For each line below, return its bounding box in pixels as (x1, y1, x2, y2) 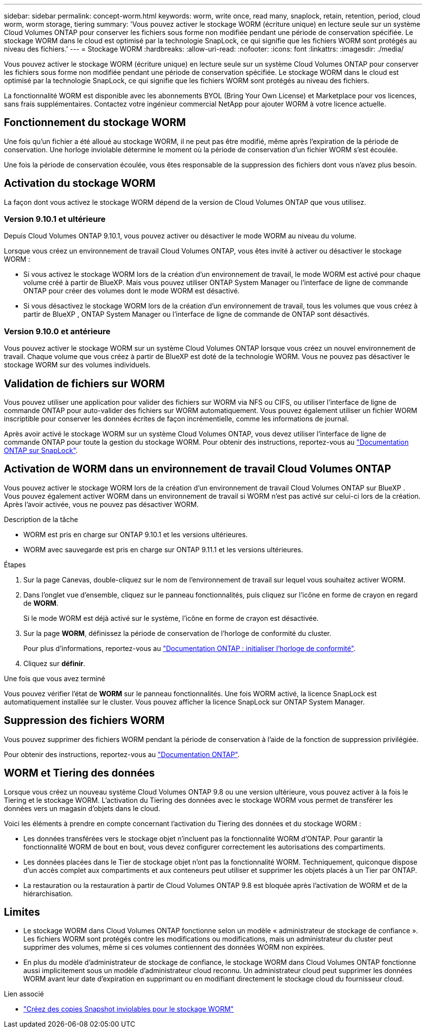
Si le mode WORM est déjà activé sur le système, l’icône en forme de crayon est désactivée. (23, 614, 319, 622)
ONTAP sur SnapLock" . (4, 446, 78, 455)
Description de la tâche (4, 515, 78, 524)
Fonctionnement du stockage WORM (4, 116, 186, 129)
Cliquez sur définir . (23, 659, 86, 668)
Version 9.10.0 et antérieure (4, 326, 110, 336)
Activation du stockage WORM (4, 177, 156, 190)
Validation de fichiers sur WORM (4, 377, 165, 390)
